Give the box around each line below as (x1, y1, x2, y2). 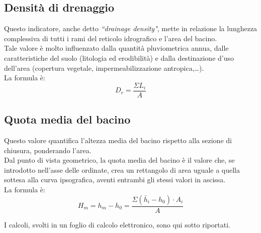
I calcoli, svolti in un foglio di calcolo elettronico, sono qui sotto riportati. (4, 219, 230, 229)
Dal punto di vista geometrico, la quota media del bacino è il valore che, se (4, 155, 235, 165)
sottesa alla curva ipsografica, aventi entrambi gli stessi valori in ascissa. (4, 174, 226, 185)
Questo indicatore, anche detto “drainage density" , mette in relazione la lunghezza (4, 23, 257, 34)
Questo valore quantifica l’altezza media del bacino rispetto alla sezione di (4, 135, 232, 146)
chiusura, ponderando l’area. (4, 145, 92, 155)
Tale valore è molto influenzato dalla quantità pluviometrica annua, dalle (4, 43, 229, 53)
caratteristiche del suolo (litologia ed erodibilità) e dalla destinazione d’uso (4, 52, 234, 63)
